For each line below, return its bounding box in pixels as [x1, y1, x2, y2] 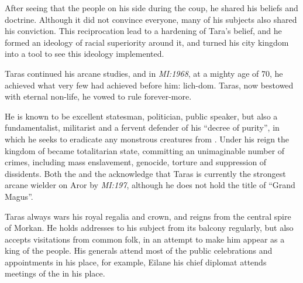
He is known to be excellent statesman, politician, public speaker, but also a [5, 110, 278, 122]
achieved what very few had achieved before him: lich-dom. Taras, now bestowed [5, 79, 294, 91]
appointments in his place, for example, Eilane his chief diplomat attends [5, 255, 267, 268]
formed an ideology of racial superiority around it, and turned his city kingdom [5, 36, 289, 48]
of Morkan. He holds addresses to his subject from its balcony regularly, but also [5, 221, 294, 234]
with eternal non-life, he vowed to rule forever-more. [5, 90, 192, 103]
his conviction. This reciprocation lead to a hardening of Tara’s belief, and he [5, 25, 282, 37]
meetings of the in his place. [5, 267, 105, 279]
